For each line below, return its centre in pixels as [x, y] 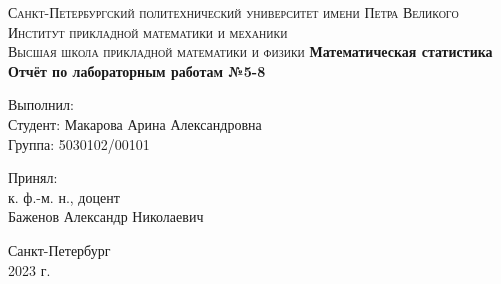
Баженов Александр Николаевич [106, 216]
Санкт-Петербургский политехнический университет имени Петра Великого [233, 12]
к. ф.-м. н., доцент [64, 196]
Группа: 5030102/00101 [79, 143]
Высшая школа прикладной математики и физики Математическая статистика [250, 51]
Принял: [33, 177]
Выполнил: [41, 104]
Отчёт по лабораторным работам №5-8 [137, 70]
